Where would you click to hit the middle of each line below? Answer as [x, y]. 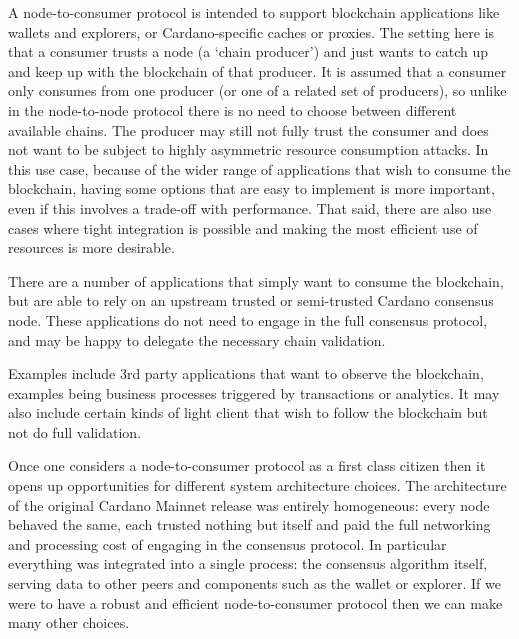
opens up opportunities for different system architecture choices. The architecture [257, 485]
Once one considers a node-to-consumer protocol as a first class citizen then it [247, 465]
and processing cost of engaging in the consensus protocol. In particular [227, 543]
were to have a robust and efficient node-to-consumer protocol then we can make [255, 602]
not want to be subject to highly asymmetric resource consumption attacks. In [248, 149]
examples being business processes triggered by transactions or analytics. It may [254, 392]
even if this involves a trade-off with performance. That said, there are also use [250, 207]
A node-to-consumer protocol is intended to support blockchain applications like [254, 12]
